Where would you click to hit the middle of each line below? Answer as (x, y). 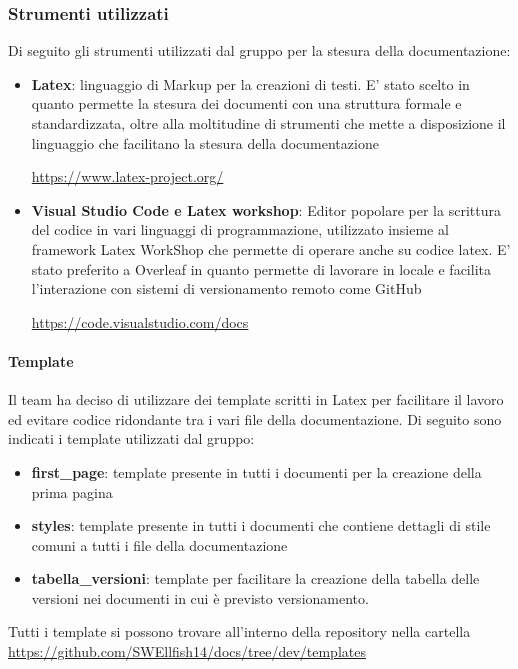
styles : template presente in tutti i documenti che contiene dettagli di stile (261, 525)
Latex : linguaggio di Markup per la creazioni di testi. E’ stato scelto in (250, 83)
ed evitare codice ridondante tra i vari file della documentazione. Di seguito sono (255, 418)
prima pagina (72, 491)
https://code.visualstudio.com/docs (140, 321)
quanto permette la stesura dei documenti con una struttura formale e (246, 103)
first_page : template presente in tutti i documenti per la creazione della (256, 471)
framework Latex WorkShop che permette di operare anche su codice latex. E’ (271, 248)
